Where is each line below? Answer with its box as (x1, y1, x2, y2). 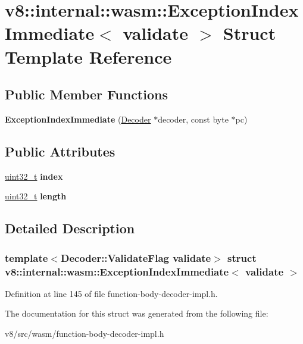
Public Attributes (5, 142, 115, 160)
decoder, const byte (158, 112, 229, 125)
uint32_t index (5, 170, 63, 182)
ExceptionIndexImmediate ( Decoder (5, 112, 151, 125)
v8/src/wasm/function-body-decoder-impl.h (5, 327, 164, 340)
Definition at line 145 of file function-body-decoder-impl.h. (5, 287, 218, 299)
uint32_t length (5, 190, 67, 202)
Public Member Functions (5, 85, 168, 104)
